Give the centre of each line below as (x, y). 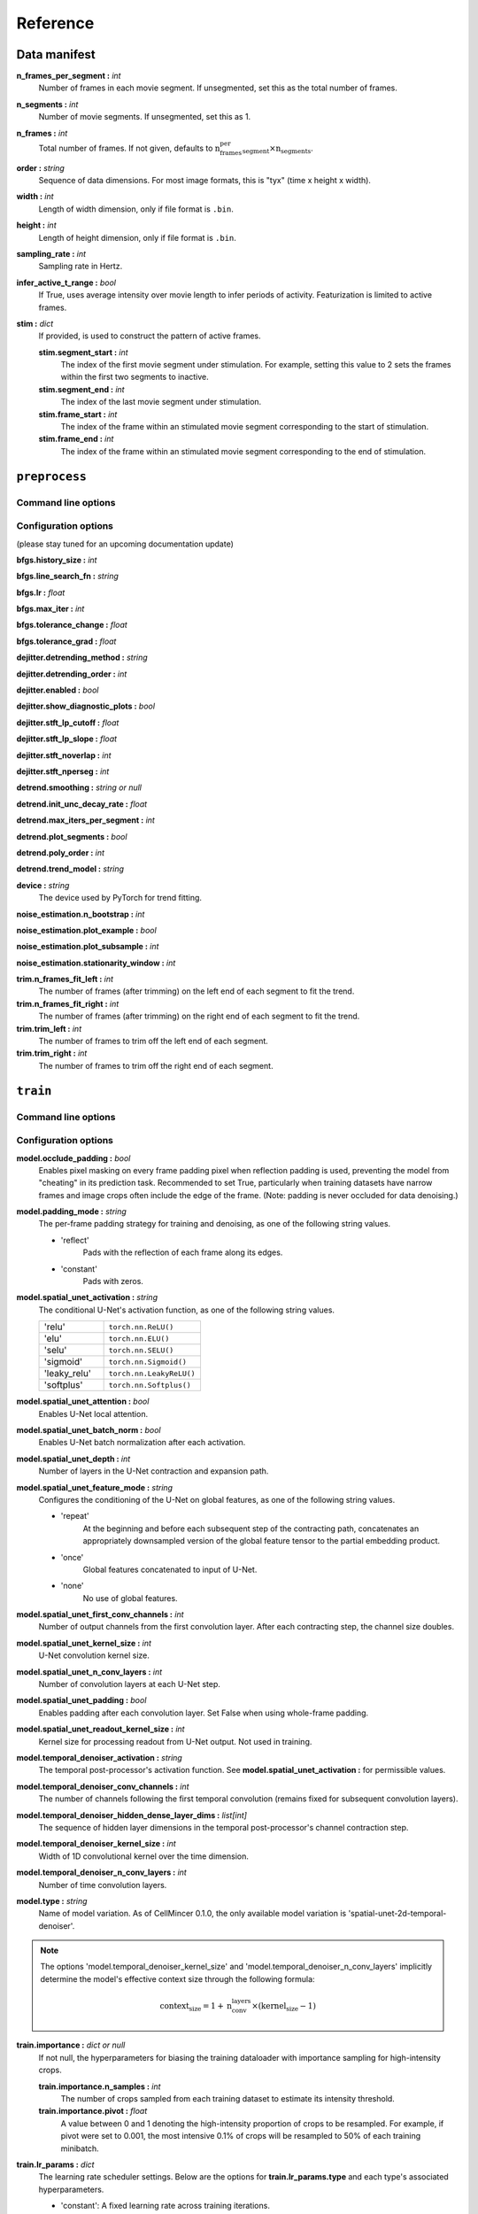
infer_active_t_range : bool (66, 283)
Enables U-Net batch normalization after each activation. (142, 1443)
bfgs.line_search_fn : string (68, 577)
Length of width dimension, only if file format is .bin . (136, 209)
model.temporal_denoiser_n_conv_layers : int (102, 1872)
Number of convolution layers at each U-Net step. (130, 1684)
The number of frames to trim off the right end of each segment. (156, 1065)
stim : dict (35, 323)
